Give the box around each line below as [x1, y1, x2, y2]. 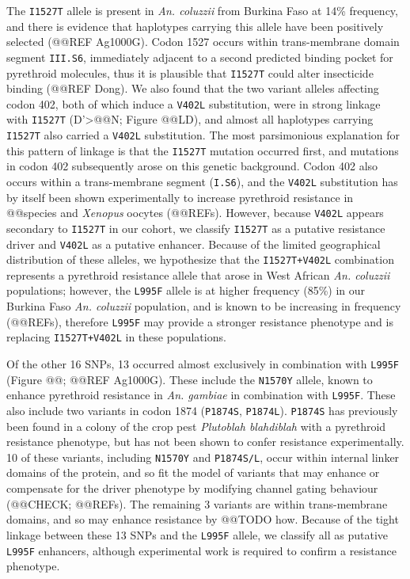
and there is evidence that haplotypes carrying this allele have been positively [6, 17, 384, 34]
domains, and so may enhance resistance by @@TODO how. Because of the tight [6, 511, 399, 528]
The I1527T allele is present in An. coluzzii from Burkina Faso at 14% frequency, [6, 2, 398, 18]
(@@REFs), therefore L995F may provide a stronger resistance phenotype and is [6, 313, 393, 329]
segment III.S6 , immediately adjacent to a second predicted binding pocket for [6, 48, 393, 65]
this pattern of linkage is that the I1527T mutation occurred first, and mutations [6, 142, 399, 158]
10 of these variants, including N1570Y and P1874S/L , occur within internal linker [6, 448, 400, 465]
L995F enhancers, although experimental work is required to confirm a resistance [6, 542, 397, 558]
